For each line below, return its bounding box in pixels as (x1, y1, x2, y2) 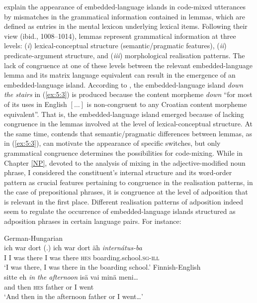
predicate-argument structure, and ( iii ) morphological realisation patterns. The (4, 50, 245, 60)
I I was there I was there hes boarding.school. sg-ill (4, 252, 160, 262)
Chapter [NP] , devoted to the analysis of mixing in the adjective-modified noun (4, 157, 246, 168)
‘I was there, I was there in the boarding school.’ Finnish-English (4, 262, 201, 272)
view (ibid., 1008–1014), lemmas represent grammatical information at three (4, 30, 236, 41)
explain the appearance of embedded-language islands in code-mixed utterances (4, 1, 246, 11)
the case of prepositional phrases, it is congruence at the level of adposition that (4, 187, 248, 197)
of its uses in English (4, 99, 67, 109)
